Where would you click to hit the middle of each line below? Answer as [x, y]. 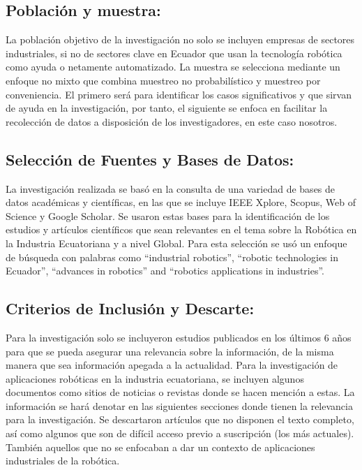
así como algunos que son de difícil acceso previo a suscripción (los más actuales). [180, 433]
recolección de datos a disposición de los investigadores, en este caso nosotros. [172, 121]
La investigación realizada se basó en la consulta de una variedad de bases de [171, 188]
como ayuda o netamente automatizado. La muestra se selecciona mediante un [173, 67]
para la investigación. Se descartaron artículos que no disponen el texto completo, [180, 419]
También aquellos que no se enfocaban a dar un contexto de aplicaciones [160, 447]
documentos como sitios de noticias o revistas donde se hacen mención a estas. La [180, 392]
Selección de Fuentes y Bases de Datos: [150, 159]
